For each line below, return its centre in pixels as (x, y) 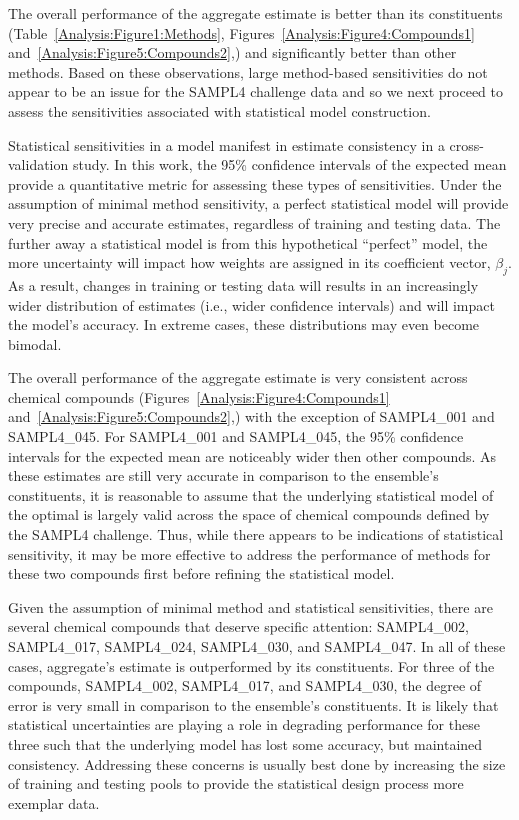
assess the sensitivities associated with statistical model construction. (219, 110)
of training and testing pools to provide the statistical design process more (236, 783)
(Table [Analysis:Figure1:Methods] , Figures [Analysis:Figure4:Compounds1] (241, 32)
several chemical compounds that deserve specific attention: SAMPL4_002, (238, 626)
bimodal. (35, 343)
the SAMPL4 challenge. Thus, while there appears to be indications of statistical (256, 534)
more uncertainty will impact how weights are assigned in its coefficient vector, (249, 262)
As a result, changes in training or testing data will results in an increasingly (243, 284)
